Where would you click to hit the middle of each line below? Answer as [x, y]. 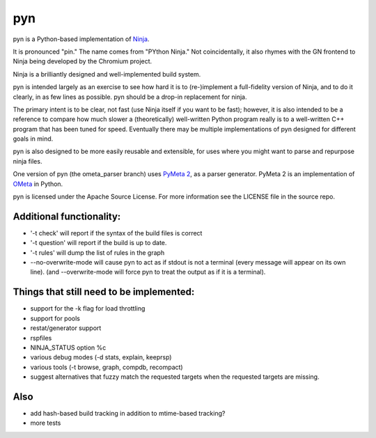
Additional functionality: [67, 216]
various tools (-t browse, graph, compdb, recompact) [107, 367]
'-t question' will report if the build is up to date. [99, 243]
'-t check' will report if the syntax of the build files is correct [116, 233]
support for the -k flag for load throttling [88, 308]
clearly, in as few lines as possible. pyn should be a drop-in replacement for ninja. [130, 97]
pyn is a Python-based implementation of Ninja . [81, 39]
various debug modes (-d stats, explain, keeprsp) [101, 357]
